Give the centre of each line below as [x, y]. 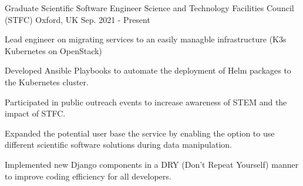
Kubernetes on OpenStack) [53, 50]
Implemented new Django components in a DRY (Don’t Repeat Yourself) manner [152, 164]
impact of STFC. [35, 113]
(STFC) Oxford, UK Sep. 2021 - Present [78, 19]
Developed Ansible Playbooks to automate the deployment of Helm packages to [148, 70]
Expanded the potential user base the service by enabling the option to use [140, 133]
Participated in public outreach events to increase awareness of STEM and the [146, 102]
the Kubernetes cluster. [47, 82]
